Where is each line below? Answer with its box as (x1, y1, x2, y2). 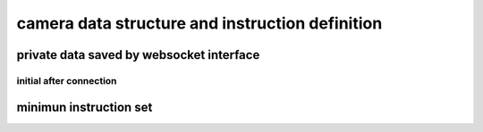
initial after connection (16, 74, 117, 87)
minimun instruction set (16, 99, 153, 115)
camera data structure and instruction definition (16, 13, 383, 33)
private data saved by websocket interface (16, 47, 260, 62)
